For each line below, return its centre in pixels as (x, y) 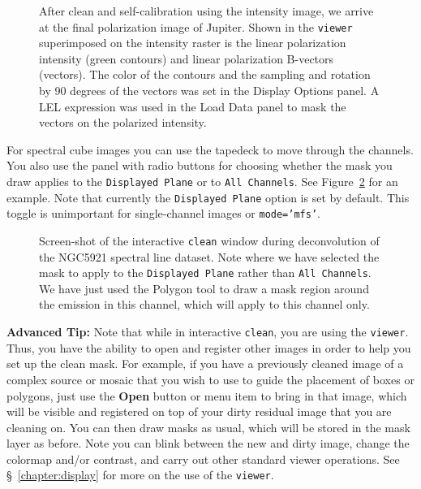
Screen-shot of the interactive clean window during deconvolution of (209, 240)
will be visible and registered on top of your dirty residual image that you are (199, 411)
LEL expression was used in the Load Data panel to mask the (193, 106)
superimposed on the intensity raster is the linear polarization (193, 43)
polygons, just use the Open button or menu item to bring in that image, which (207, 395)
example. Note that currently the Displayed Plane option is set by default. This (208, 197)
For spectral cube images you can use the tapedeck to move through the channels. (210, 149)
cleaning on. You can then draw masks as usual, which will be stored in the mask (208, 427)
